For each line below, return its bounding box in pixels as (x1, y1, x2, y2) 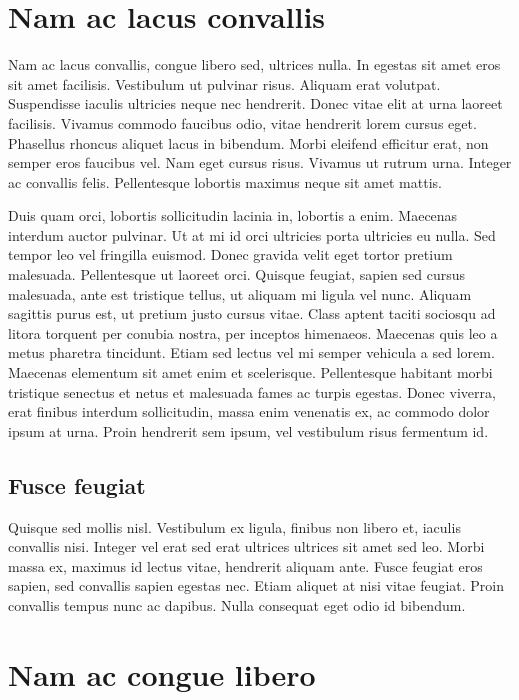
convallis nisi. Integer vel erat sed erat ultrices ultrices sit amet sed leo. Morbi (8, 536, 485, 557)
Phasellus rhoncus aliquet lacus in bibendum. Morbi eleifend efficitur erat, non (8, 132, 489, 153)
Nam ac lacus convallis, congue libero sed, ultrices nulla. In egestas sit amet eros (8, 54, 501, 75)
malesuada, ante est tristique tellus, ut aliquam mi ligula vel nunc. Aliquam (8, 283, 472, 304)
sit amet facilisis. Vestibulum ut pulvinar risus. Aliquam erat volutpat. (8, 73, 441, 94)
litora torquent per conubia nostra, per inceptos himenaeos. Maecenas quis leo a (8, 322, 498, 343)
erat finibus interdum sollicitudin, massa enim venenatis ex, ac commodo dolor (8, 401, 490, 422)
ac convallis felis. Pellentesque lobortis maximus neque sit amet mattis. (8, 171, 442, 192)
